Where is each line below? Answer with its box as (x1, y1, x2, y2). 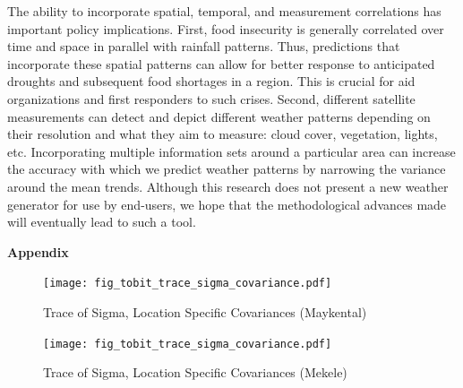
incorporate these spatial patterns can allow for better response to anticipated (7, 54, 435, 73)
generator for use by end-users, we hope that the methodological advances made (7, 194, 447, 213)
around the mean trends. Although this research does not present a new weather (7, 177, 449, 195)
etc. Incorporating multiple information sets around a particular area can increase (7, 142, 456, 160)
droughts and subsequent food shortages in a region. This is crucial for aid (7, 72, 416, 91)
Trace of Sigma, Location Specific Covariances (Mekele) (43, 363, 347, 382)
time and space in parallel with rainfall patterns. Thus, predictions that (7, 37, 400, 56)
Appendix (7, 242, 69, 261)
